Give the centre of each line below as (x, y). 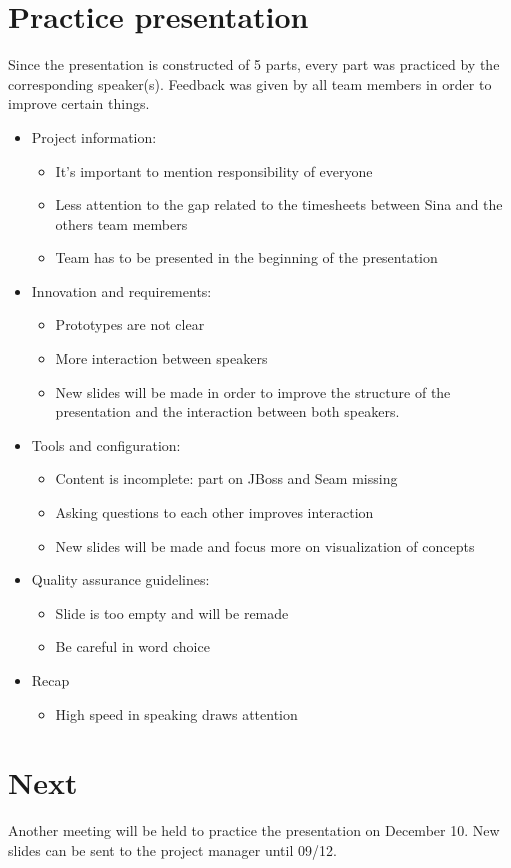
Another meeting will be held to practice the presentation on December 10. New (254, 830)
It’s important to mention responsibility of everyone (214, 170)
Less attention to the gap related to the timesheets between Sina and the (279, 204)
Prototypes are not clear (130, 324)
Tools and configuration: (106, 444)
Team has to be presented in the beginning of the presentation (246, 257)
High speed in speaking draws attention (176, 713)
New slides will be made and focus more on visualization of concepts (265, 545)
